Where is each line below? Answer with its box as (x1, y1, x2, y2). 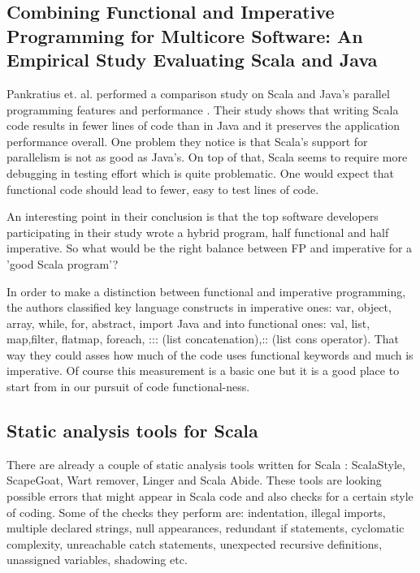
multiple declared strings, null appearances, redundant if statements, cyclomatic (6, 519, 405, 536)
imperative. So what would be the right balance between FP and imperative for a (6, 239, 413, 256)
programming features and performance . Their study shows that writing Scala (6, 101, 399, 118)
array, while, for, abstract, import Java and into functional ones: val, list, (6, 314, 370, 331)
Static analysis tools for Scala (6, 418, 258, 443)
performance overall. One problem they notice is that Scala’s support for (6, 132, 368, 149)
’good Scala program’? (6, 255, 119, 272)
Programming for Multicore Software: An (6, 23, 363, 48)
